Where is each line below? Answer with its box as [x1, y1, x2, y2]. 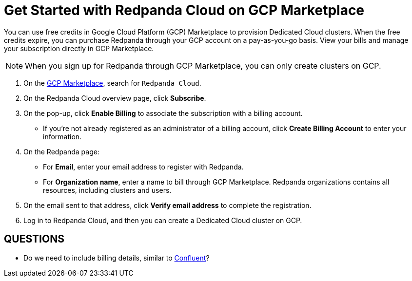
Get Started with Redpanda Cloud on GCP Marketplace [4, 2, 365, 19]
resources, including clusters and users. [43, 186, 172, 194]
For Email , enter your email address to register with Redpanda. [43, 162, 244, 171]
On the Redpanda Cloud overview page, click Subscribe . [23, 94, 206, 102]
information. [43, 132, 82, 141]
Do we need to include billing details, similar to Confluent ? [23, 253, 210, 262]
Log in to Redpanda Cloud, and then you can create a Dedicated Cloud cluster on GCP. [23, 216, 302, 225]
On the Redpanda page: [23, 147, 99, 156]
